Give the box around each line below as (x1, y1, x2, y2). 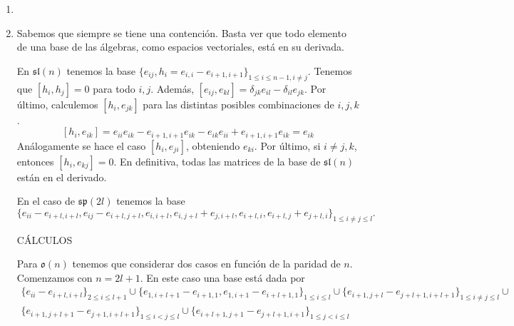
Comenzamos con (16, 270, 93, 285)
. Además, (150, 81, 195, 96)
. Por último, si (254, 138, 321, 153)
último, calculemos (16, 96, 98, 111)
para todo (93, 81, 135, 96)
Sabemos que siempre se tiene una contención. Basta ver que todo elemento (16, 25, 346, 40)
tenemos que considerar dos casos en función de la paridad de (72, 256, 341, 271)
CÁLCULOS (16, 232, 73, 247)
